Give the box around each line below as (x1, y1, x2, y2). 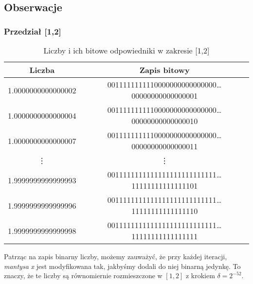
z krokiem (185, 270, 215, 281)
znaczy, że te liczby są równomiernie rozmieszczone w (4, 270, 163, 281)
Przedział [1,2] (4, 25, 61, 37)
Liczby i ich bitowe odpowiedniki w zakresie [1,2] (43, 45, 210, 56)
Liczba (29, 64, 55, 75)
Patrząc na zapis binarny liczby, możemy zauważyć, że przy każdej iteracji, (4, 251, 227, 261)
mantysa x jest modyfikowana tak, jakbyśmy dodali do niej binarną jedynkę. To (4, 261, 241, 271)
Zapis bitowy (139, 64, 190, 75)
